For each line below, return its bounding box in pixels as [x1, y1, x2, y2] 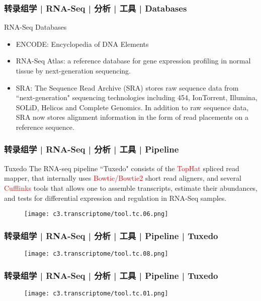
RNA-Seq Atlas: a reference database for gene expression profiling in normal [16, 55, 251, 66]
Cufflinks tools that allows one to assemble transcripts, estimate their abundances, [4, 182, 258, 193]
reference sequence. [16, 121, 74, 132]
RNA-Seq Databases [4, 22, 67, 32]
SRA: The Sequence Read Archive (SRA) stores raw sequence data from [16, 82, 239, 93]
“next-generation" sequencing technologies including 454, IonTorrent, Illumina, [16, 92, 257, 103]
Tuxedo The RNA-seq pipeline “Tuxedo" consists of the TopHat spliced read [4, 163, 239, 173]
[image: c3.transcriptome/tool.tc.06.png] [24, 210, 168, 218]
